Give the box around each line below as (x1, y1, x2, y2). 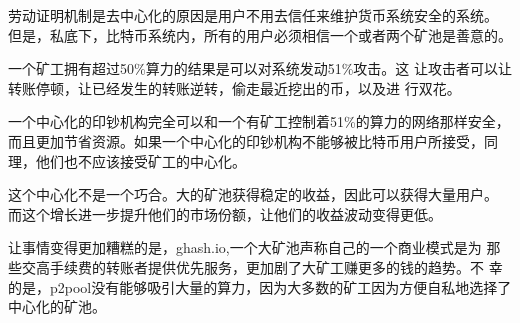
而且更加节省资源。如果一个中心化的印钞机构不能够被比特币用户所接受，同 (8, 130, 498, 151)
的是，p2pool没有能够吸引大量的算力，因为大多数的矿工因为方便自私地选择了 (8, 276, 512, 297)
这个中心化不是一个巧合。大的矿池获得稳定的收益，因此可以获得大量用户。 (8, 184, 498, 205)
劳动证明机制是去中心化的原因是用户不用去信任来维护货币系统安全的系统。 (8, 5, 498, 25)
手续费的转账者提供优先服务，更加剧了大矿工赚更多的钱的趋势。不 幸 (49, 256, 503, 277)
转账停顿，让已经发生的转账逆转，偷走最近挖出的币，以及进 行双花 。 (8, 77, 461, 98)
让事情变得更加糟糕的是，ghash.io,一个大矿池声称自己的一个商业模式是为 (8, 237, 482, 258)
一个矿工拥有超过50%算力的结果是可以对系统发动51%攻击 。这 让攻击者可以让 (8, 58, 512, 79)
